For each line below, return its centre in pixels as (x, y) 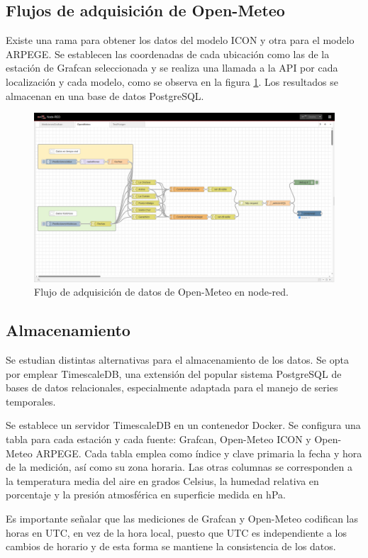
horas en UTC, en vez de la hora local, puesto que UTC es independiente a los (176, 532)
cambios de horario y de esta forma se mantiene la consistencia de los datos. (171, 546)
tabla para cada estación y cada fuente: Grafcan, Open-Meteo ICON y (158, 439)
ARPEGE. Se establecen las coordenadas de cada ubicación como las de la (168, 54)
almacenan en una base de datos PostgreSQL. (105, 95)
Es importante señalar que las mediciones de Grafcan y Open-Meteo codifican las (182, 518)
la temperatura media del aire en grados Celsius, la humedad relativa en (162, 480)
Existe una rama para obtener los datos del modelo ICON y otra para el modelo (180, 40)
